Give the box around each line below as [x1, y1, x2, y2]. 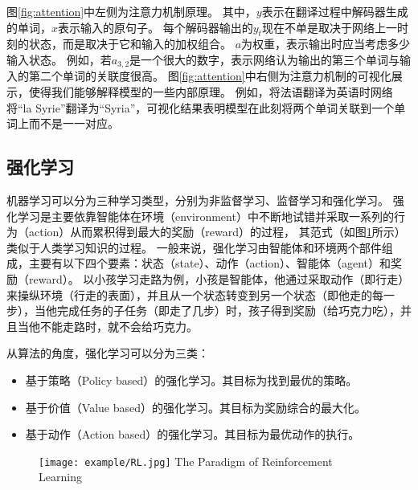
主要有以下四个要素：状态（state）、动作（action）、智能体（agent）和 [28, 255, 391, 272]
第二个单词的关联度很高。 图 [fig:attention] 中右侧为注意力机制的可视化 [28, 67, 391, 84]
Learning [39, 468, 82, 485]
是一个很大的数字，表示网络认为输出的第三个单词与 [129, 51, 400, 67]
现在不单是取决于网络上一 [261, 18, 397, 35]
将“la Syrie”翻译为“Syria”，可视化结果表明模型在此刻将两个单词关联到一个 [6, 99, 395, 116]
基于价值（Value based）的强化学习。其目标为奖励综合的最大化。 [25, 398, 366, 415]
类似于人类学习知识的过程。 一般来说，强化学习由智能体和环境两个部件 [6, 239, 382, 255]
